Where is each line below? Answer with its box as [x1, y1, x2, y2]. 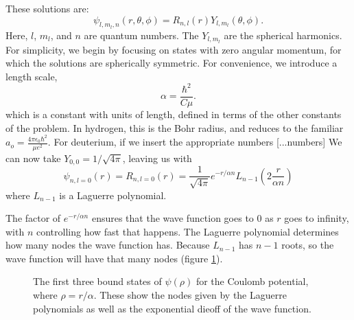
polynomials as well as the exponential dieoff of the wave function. [33, 301, 311, 315]
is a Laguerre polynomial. [59, 187, 167, 202]
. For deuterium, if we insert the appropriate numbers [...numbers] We [47, 135, 342, 149]
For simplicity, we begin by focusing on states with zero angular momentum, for [5, 42, 342, 56]
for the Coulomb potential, [196, 274, 309, 288]
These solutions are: [5, 1, 89, 15]
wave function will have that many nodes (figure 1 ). [5, 251, 223, 265]
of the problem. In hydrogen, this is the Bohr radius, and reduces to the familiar [5, 120, 344, 135]
